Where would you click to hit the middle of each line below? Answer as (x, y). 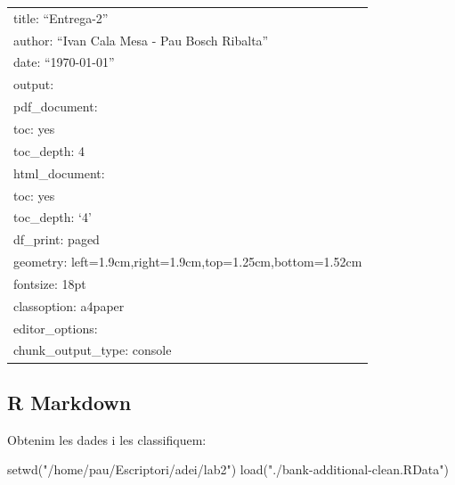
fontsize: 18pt (50, 283)
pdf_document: (56, 107)
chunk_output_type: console (93, 350)
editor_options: (56, 328)
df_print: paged (57, 239)
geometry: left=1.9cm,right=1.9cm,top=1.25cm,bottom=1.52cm (188, 262)
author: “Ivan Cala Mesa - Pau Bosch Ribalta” (141, 40)
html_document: (59, 173)
